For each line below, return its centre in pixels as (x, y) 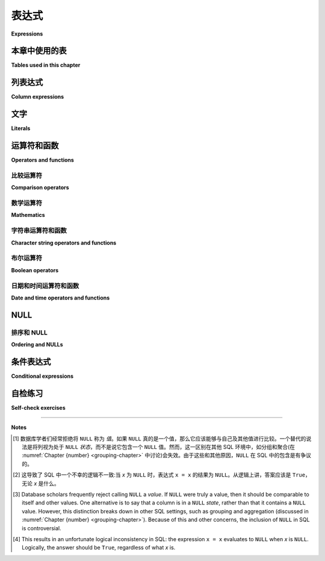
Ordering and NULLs (37, 345)
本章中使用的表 (39, 51)
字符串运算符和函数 (39, 231)
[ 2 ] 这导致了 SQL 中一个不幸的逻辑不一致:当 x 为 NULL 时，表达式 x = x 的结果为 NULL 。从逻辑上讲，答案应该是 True (159, 475)
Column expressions (38, 97)
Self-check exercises (38, 407)
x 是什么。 (47, 483)
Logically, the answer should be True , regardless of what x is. (99, 548)
